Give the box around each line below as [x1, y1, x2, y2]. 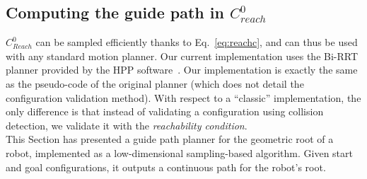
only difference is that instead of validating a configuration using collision [6, 104, 324, 119]
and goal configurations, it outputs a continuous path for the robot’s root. [6, 159, 326, 174]
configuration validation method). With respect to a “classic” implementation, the [6, 90, 361, 105]
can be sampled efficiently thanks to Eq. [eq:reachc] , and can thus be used [35, 35, 358, 50]
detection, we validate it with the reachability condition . [6, 117, 247, 132]
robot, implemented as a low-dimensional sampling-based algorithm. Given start [6, 145, 353, 160]
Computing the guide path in [6, 1, 224, 23]
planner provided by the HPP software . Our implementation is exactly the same [6, 62, 358, 77]
